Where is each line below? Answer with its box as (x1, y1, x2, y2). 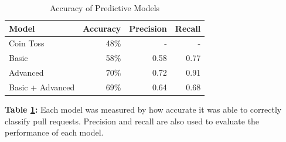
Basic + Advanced (9, 80, 75, 93)
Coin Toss (9, 37, 45, 49)
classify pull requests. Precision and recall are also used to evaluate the (5, 114, 260, 127)
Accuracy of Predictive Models (50, 2, 160, 13)
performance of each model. (5, 126, 104, 138)
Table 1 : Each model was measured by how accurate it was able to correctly (5, 103, 282, 116)
